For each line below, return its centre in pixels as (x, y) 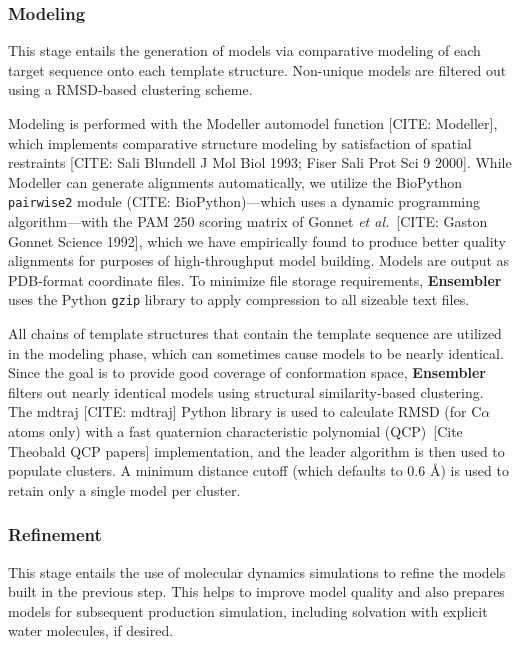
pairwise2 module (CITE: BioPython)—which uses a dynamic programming (244, 201)
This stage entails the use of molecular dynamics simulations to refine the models (257, 571)
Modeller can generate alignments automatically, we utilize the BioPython (235, 181)
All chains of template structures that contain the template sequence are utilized (255, 333)
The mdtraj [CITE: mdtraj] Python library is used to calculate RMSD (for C (245, 411)
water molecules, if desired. (91, 630)
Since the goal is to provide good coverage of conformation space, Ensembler (247, 372)
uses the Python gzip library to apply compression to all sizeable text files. (239, 299)
